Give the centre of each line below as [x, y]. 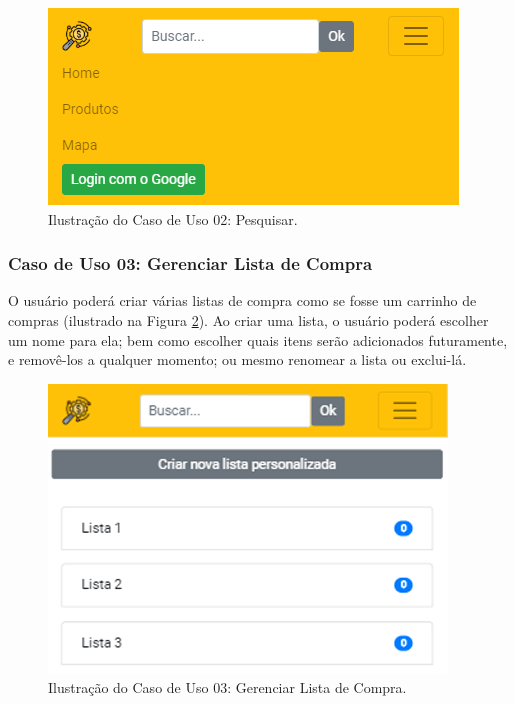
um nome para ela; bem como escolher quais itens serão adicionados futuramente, [258, 339]
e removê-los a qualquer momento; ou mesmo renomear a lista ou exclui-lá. [237, 359]
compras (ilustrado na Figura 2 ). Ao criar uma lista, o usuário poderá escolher [248, 320]
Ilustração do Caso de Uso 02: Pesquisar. [173, 218]
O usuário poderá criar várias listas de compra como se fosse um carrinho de [242, 300]
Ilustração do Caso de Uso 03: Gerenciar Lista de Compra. [227, 687]
